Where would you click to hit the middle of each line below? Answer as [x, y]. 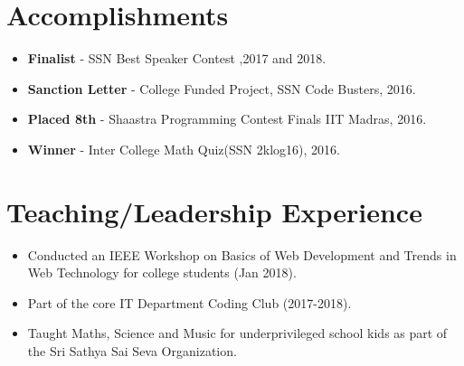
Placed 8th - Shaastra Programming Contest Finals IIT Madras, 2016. [227, 119]
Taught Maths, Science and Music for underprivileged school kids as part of [237, 333]
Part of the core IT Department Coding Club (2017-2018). [189, 302]
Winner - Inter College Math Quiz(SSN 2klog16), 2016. [184, 149]
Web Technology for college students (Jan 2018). [162, 272]
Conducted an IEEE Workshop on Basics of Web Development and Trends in [242, 254]
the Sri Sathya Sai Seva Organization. [132, 351]
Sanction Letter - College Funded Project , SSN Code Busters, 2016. [222, 88]
